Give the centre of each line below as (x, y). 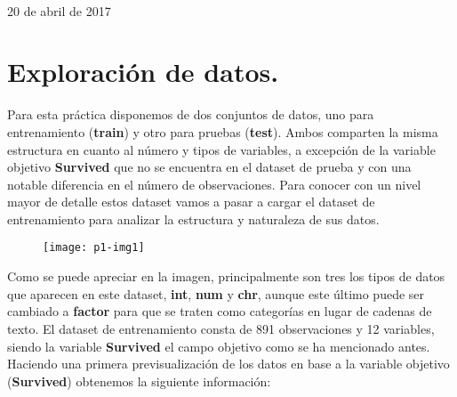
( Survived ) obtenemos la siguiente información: (139, 381)
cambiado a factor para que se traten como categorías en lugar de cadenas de (220, 311)
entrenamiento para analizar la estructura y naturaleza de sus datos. (193, 219)
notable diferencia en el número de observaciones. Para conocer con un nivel (214, 184)
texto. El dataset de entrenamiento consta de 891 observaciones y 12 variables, (221, 328)
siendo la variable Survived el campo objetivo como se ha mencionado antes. (219, 346)
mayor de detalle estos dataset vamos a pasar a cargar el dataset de (191, 202)
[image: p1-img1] (94, 248)
